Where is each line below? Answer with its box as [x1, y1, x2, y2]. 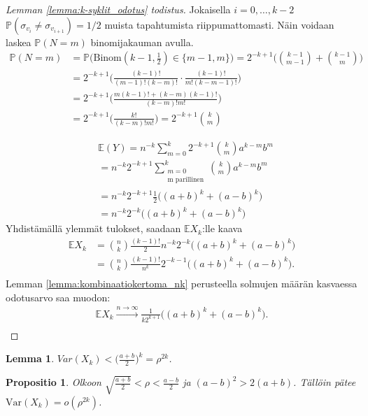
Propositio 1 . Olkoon [6, 375, 101, 389]
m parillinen [167, 176, 204, 184]
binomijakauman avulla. [90, 34, 194, 49]
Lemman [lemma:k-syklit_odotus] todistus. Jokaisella [6, 2, 231, 16]
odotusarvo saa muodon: [6, 289, 111, 304]
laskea [6, 34, 31, 49]
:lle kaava [202, 221, 243, 236]
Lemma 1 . [6, 351, 55, 366]
